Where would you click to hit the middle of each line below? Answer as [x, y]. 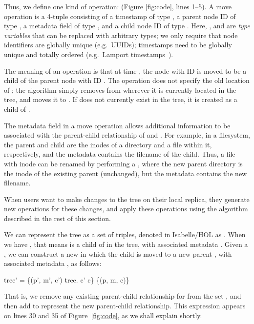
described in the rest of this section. [57, 218]
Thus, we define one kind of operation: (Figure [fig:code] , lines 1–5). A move [118, 6]
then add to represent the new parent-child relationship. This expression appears [125, 306]
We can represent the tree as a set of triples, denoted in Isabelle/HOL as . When [125, 234]
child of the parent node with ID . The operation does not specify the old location [127, 80]
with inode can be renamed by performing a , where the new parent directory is [123, 163]
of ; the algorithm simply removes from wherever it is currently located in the [120, 90]
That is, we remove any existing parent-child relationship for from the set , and [123, 296]
